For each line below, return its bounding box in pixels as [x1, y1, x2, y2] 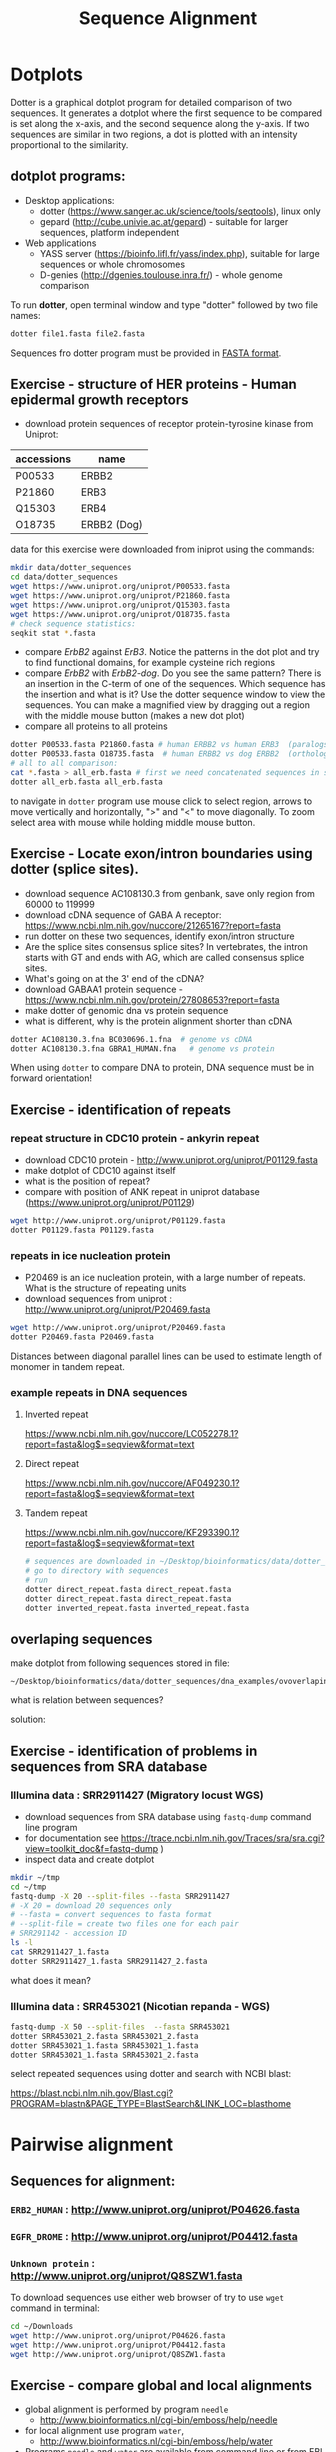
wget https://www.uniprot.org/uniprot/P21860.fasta [10, 591, 230, 601]
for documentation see [24, 1832, 119, 1844]
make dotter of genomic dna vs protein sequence [24, 1004, 229, 1016]
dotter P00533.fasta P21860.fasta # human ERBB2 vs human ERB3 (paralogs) [10, 740, 333, 750]
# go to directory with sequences [24, 1566, 169, 1576]
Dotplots [10, 63, 83, 86]
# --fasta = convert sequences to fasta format [10, 1910, 213, 1920]
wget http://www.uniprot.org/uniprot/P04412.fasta [10, 2340, 226, 2350]
